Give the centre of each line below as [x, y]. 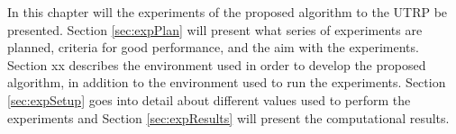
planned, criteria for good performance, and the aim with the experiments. [213, 47]
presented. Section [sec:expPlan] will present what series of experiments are [215, 29]
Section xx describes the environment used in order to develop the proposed [217, 64]
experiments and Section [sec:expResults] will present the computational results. [228, 117]
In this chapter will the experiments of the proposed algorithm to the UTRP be [228, 12]
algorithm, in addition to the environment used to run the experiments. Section [227, 82]
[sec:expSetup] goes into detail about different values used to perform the [209, 99]
